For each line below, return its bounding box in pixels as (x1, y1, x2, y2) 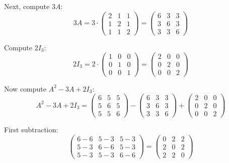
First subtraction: (4, 124, 58, 135)
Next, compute (4, 1, 50, 11)
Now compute (4, 83, 46, 94)
